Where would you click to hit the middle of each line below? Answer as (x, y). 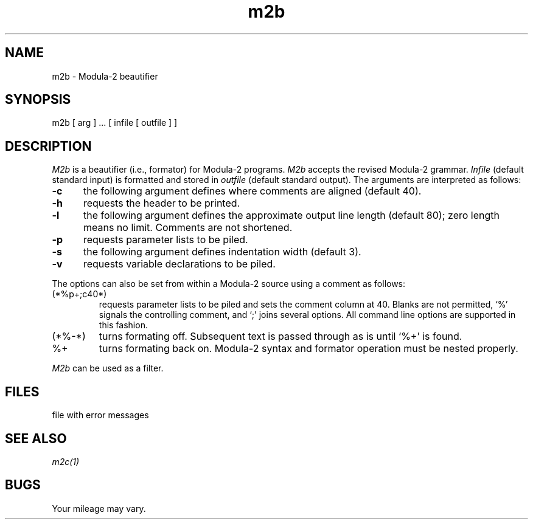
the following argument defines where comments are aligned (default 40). (252, 191)
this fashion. (123, 325)
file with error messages (100, 415)
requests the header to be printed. (162, 203)
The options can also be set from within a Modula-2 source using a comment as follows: (229, 284)
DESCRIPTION (48, 146)
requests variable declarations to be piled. (179, 264)
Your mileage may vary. (99, 508)
